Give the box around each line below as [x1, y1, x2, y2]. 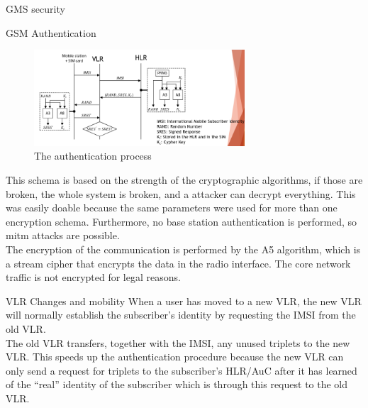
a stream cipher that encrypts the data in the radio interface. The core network [6, 255, 351, 270]
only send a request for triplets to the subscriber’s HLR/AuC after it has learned [6, 363, 357, 377]
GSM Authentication [6, 25, 96, 40]
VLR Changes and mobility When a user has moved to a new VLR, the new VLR [6, 293, 362, 308]
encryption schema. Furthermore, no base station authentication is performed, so [6, 214, 357, 228]
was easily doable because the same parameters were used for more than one [6, 200, 338, 215]
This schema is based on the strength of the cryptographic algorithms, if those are [6, 172, 363, 187]
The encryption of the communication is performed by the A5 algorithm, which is [6, 241, 361, 256]
